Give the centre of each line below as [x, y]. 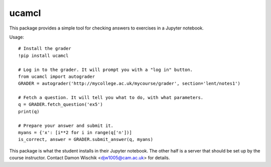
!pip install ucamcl [43, 55]
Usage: [17, 37]
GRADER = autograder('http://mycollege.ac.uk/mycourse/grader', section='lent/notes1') [129, 83]
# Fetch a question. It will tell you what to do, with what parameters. [111, 98]
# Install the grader [45, 48]
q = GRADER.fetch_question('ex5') [60, 104]
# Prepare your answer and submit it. [66, 125]
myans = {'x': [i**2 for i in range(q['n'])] [75, 133]
